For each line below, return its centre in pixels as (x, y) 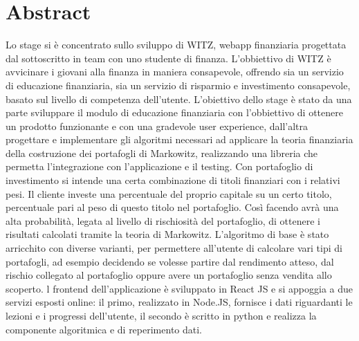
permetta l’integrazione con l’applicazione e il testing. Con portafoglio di (159, 166)
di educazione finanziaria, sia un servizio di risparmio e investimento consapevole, (178, 85)
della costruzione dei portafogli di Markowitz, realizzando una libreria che (162, 153)
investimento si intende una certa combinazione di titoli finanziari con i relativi (173, 180)
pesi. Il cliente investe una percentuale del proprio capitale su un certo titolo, (169, 193)
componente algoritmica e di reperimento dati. (104, 329)
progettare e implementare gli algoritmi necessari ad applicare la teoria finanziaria (179, 139)
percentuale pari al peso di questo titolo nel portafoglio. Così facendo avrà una (172, 207)
